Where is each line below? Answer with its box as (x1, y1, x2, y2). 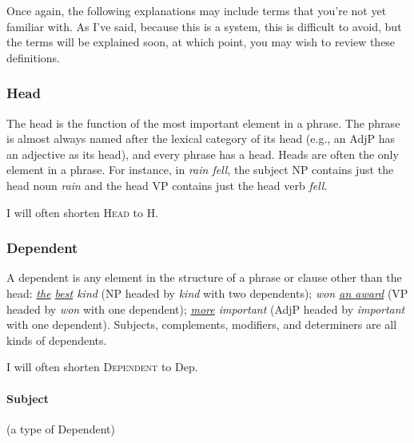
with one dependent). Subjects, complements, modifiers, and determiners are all (6, 316, 397, 333)
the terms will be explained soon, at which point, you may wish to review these (6, 34, 396, 50)
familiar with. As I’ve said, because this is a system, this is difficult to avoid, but (6, 18, 402, 34)
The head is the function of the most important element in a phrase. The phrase (6, 114, 400, 131)
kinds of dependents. (6, 331, 107, 348)
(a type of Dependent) (6, 420, 115, 437)
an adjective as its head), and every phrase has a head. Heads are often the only (6, 145, 399, 162)
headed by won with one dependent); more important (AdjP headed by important (6, 300, 405, 317)
